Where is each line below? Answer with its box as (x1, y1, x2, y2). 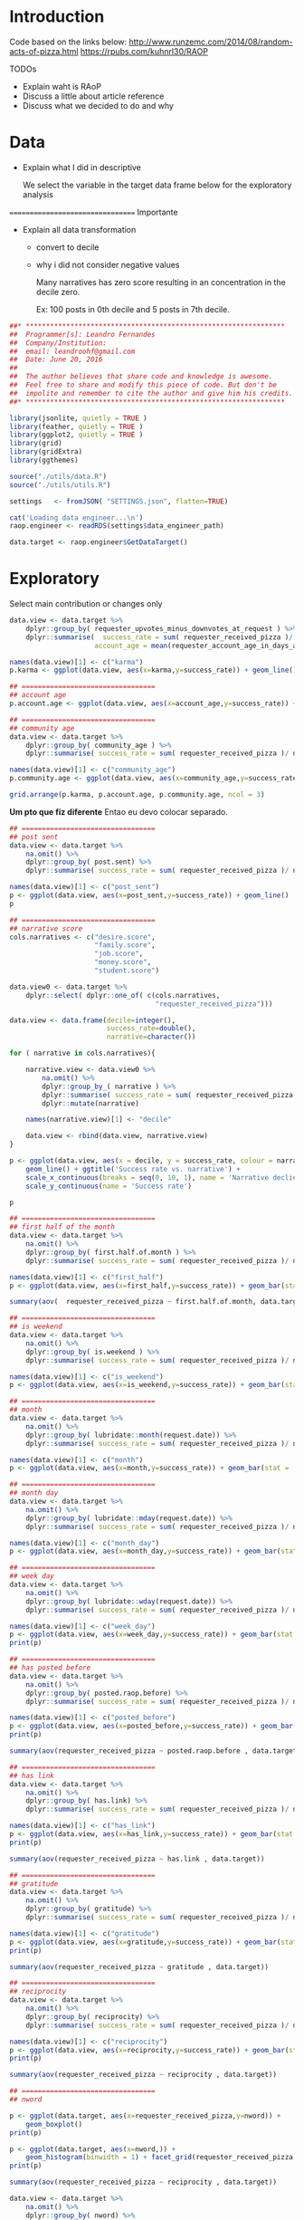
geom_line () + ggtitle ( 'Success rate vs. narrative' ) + (25, 1164, 242, 1173)
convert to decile (35, 242, 100, 253)
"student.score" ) (94, 966, 160, 975)
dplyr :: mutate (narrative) (42, 1098, 140, 1108)
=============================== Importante (9, 206, 178, 217)
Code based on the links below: (9, 36, 128, 47)
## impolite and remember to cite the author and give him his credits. (9, 388, 294, 397)
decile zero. (35, 286, 81, 297)
